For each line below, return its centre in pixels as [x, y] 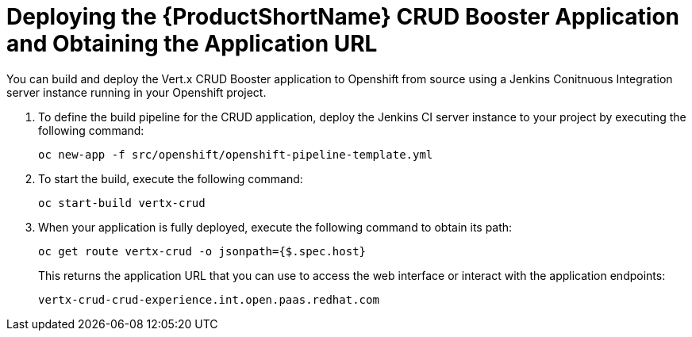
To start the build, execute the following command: [171, 178]
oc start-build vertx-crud [122, 203]
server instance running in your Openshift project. [136, 92]
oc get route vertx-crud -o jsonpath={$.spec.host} [202, 251]
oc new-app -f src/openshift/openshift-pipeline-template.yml [236, 154]
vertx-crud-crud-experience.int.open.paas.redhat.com [209, 299]
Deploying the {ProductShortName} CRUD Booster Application [343, 17]
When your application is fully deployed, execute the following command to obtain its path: [275, 227]
